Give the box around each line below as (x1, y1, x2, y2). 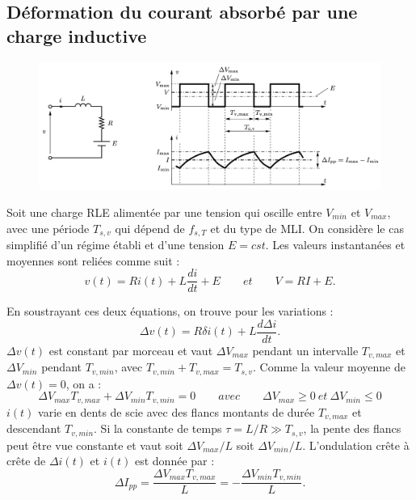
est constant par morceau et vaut (48, 341, 213, 358)
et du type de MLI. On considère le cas (210, 219, 404, 236)
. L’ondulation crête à (302, 436, 410, 453)
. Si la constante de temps (94, 420, 222, 437)
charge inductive (6, 23, 147, 48)
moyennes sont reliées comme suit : (6, 252, 180, 269)
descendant (6, 420, 61, 437)
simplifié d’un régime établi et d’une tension (6, 235, 225, 252)
